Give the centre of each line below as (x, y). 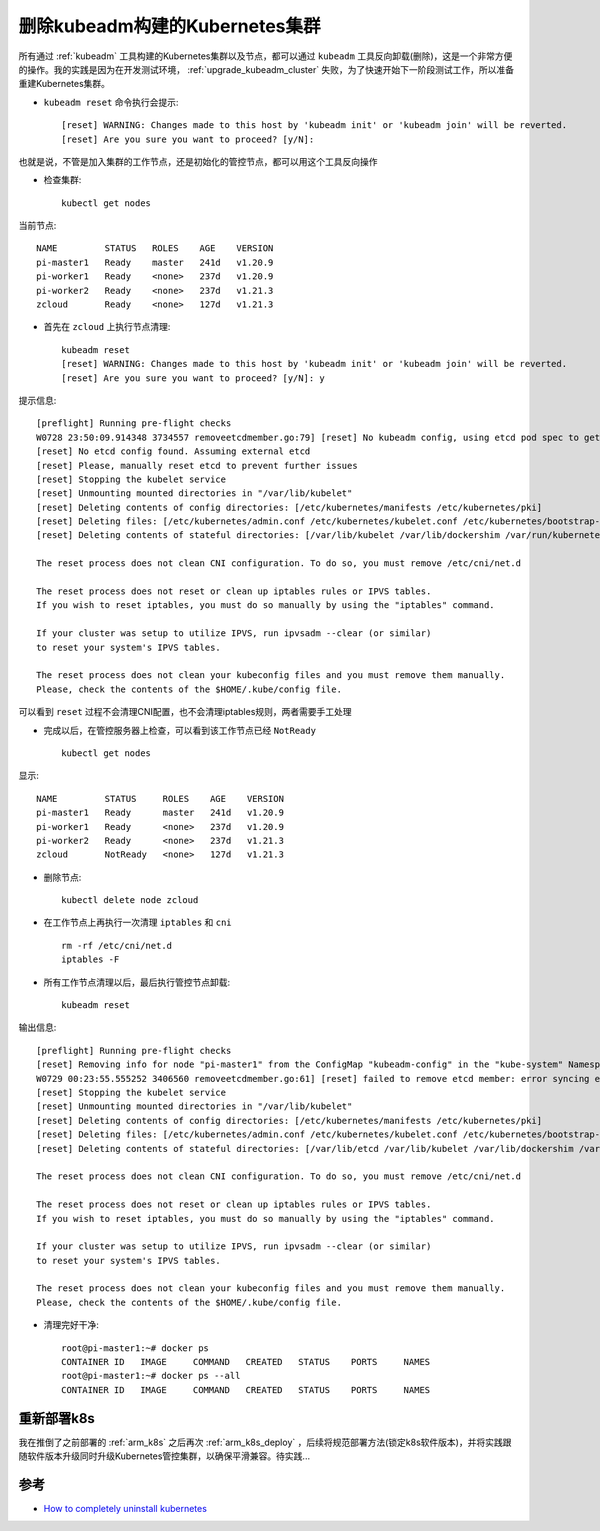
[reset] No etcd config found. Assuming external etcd (173, 451)
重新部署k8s (56, 1418)
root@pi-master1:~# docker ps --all (151, 1376)
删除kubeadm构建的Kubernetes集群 (169, 26)
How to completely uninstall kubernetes (125, 1508)
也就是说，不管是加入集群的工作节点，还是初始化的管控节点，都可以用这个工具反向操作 (198, 161)
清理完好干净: (71, 1325)
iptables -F (90, 959)
